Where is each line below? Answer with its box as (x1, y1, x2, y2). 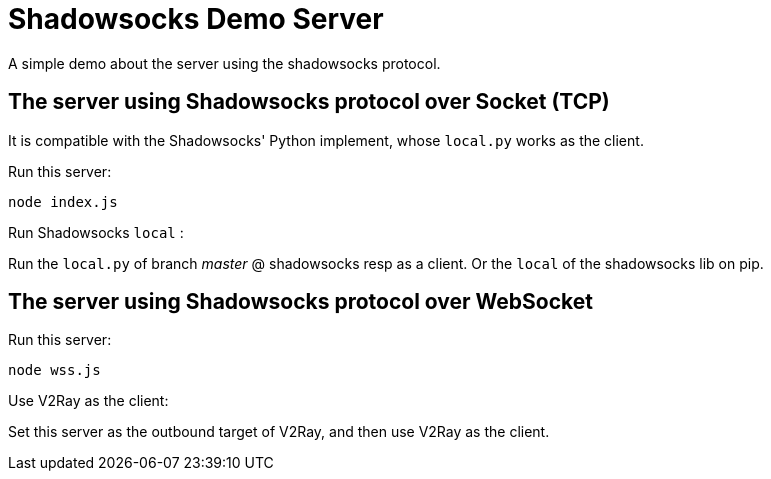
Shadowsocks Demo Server (8, 2, 384, 36)
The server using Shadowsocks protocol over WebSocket (8, 289, 593, 315)
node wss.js (8, 362, 101, 379)
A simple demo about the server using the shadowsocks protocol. (8, 54, 441, 72)
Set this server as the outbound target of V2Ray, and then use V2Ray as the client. (8, 423, 550, 441)
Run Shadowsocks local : (8, 223, 184, 241)
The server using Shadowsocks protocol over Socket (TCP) (8, 89, 610, 115)
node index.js (8, 193, 118, 210)
